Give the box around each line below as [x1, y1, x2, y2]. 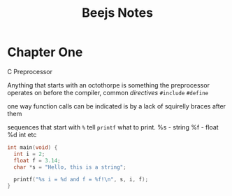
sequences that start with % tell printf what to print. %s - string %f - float [7, 122, 219, 131]
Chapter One [7, 44, 83, 60]
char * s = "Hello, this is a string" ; [13, 163, 127, 171]
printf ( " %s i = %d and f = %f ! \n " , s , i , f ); [13, 176, 149, 183]
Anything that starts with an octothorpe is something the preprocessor [7, 80, 210, 89]
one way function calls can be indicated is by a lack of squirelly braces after [7, 101, 226, 110]
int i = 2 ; [13, 150, 45, 157]
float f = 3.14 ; [13, 157, 61, 164]
